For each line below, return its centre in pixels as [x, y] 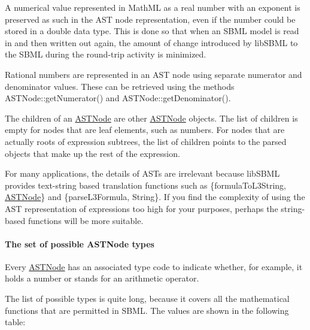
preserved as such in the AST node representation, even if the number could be [150, 19]
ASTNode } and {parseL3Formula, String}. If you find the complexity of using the [155, 197]
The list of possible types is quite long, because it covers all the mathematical [147, 299]
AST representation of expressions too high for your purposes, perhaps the [142, 208]
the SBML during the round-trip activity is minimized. [106, 54]
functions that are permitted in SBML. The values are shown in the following [147, 310]
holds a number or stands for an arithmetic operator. [102, 278]
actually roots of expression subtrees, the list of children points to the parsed [146, 141]
